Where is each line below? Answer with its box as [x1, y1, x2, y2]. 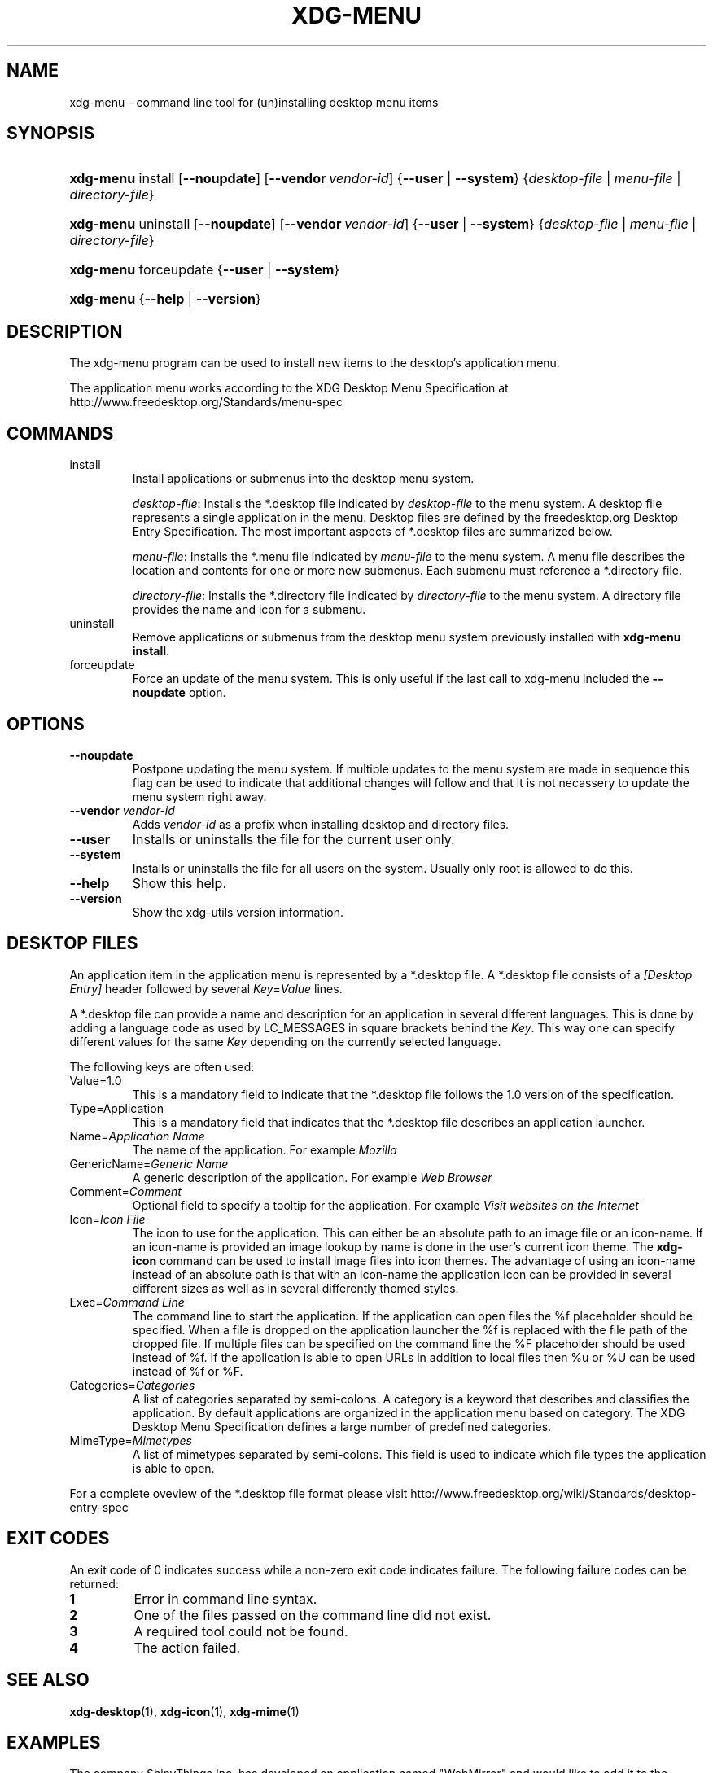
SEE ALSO [7, 1670, 90, 1691]
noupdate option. [132, 685, 226, 700]
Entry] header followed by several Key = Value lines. [69, 981, 343, 996]
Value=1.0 [69, 1073, 122, 1088]
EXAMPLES [7, 1731, 101, 1753]
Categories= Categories [69, 1377, 195, 1392]
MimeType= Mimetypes [69, 1433, 192, 1447]
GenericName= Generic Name [69, 1156, 229, 1171]
